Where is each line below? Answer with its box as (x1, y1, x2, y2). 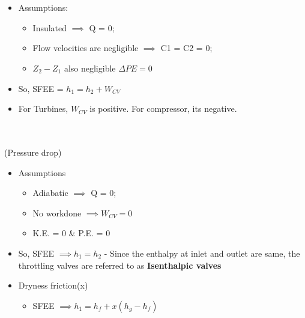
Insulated (32, 21, 67, 34)
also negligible (64, 61, 116, 74)
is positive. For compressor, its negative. (89, 102, 237, 115)
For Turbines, (18, 102, 68, 115)
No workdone (32, 206, 82, 219)
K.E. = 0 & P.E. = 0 (32, 227, 110, 239)
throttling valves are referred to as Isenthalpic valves (18, 258, 222, 271)
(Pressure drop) (4, 145, 62, 158)
